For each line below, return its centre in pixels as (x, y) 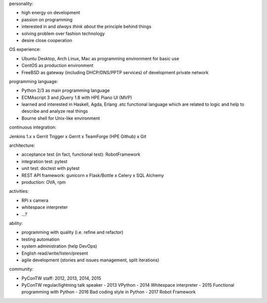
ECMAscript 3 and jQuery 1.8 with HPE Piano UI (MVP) (77, 97)
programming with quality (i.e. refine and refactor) (72, 232)
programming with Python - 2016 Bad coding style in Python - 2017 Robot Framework (109, 292)
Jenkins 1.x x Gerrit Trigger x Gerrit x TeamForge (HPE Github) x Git (78, 136)
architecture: (22, 145)
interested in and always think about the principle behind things (87, 27)
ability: (16, 223)
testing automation (41, 239)
